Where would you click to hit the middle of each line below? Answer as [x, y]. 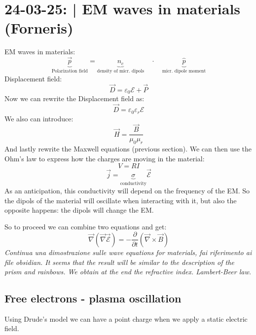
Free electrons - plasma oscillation [93, 298]
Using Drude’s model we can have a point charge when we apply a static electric [126, 318]
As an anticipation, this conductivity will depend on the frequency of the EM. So [127, 191]
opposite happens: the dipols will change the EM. [79, 210]
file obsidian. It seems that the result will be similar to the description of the [119, 262]
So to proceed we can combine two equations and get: [86, 226]
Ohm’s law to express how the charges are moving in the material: [105, 158]
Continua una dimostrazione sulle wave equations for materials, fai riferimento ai [128, 252]
